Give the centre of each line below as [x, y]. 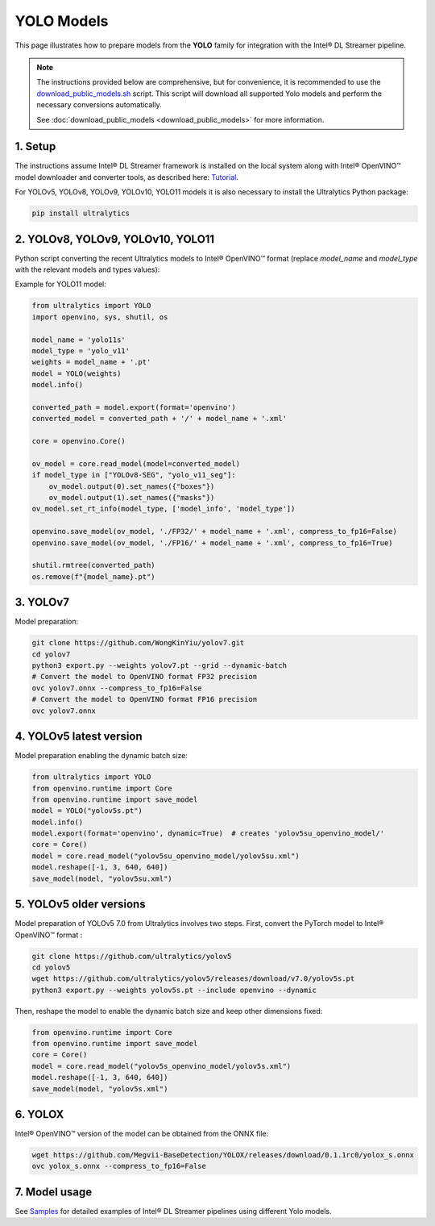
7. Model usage [54, 1192]
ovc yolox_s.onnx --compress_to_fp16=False [119, 1166]
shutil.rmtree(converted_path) [94, 565]
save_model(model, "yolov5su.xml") [102, 878]
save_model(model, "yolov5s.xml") [100, 1088]
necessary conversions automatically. [99, 105]
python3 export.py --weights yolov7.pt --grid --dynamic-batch [159, 666]
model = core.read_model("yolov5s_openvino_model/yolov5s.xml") [162, 1066]
